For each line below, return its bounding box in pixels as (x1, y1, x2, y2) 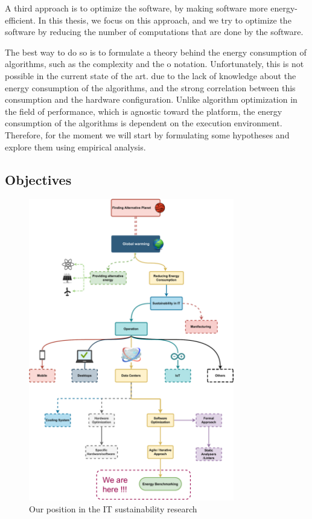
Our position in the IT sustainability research (29, 502, 197, 515)
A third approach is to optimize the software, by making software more (5, 2, 268, 14)
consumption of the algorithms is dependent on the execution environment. (5, 117, 282, 129)
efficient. (5, 13, 36, 26)
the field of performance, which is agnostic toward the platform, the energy (5, 105, 282, 117)
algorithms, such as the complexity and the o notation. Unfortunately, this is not (5, 57, 304, 70)
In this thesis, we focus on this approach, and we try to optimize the (38, 13, 291, 26)
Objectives (5, 170, 72, 189)
